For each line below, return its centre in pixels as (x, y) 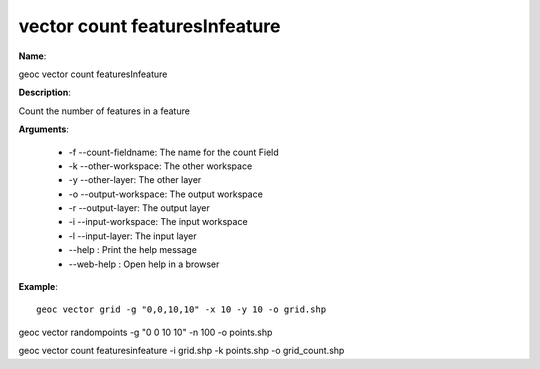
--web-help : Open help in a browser (144, 264)
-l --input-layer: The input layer (132, 236)
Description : (45, 92)
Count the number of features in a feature (104, 111)
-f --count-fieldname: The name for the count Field (173, 152)
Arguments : (44, 129)
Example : (38, 287)
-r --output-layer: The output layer (139, 208)
